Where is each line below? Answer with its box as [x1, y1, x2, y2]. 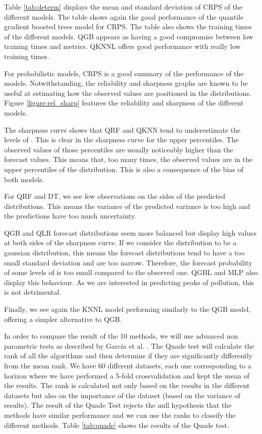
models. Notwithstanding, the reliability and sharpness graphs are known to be [4, 78, 248, 88]
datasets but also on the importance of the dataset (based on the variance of [4, 390, 240, 400]
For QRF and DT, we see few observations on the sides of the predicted [4, 191, 226, 201]
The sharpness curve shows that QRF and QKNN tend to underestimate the [4, 124, 241, 135]
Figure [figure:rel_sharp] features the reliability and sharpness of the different [4, 97, 244, 108]
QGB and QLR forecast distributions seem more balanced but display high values [4, 227, 256, 238]
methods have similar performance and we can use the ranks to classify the [4, 409, 236, 420]
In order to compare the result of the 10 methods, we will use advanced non [4, 331, 238, 341]
